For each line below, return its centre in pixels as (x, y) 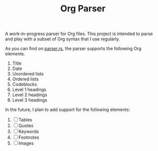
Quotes (26, 126)
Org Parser (83, 9)
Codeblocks (24, 84)
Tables (25, 120)
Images (26, 143)
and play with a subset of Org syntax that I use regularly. (62, 39)
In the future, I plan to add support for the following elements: (68, 110)
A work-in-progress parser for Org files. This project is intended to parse (79, 34)
